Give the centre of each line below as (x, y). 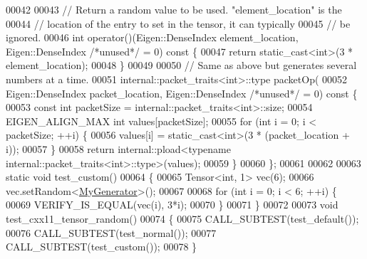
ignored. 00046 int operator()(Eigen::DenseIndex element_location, (152, 37)
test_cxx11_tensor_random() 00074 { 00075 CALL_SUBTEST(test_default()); (182, 218)
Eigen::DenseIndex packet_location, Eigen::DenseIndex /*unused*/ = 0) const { (182, 93)
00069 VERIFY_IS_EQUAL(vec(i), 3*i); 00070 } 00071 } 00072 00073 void (172, 205)
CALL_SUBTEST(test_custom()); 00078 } (102, 247)
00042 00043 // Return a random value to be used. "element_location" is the (174, 9)
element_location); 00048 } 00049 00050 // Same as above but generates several (181, 65)
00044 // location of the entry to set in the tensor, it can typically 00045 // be (178, 23)
